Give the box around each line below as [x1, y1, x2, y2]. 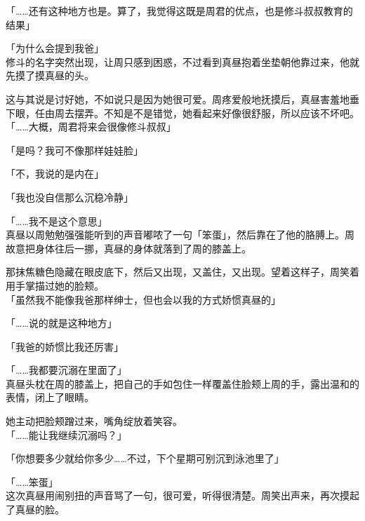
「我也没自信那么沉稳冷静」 [6, 189, 133, 204]
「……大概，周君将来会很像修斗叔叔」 [6, 119, 176, 134]
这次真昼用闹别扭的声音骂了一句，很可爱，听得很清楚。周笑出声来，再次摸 [6, 488, 350, 503]
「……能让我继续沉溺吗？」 [6, 427, 127, 442]
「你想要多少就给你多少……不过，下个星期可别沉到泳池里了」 [6, 451, 284, 466]
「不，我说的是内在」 [6, 166, 104, 181]
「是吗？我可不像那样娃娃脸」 [6, 142, 143, 157]
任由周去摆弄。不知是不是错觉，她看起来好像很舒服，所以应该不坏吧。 [34, 105, 359, 120]
